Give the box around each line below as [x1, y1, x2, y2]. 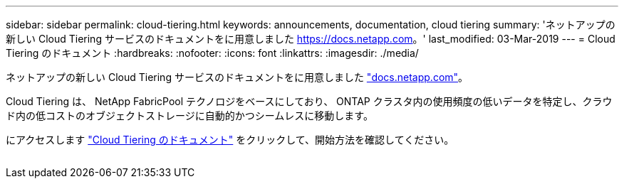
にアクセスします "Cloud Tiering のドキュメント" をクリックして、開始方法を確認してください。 [6, 134, 454, 146]
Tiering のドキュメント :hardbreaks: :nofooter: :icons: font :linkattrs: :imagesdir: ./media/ [6, 47, 419, 59]
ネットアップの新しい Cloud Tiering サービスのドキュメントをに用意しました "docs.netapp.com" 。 [6, 71, 469, 83]
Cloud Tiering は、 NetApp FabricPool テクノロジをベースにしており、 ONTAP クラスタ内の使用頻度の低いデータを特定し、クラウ [6, 95, 613, 107]
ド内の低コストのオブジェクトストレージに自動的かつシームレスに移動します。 [6, 109, 373, 121]
